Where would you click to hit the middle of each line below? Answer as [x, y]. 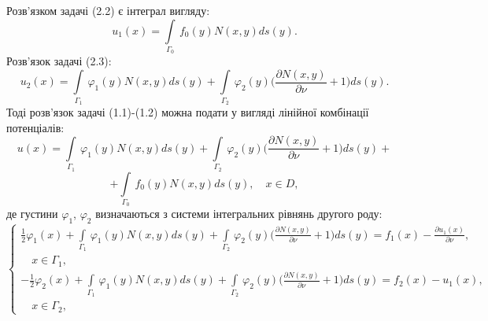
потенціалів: [35, 127]
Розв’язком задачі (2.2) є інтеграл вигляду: [108, 10]
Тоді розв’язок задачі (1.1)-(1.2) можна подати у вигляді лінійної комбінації [188, 112]
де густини [32, 214]
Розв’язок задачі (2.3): [59, 61]
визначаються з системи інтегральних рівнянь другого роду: [239, 214]
